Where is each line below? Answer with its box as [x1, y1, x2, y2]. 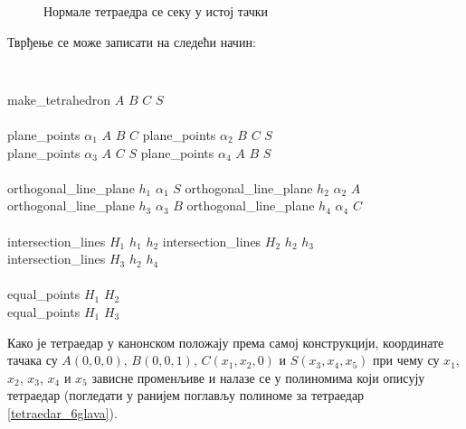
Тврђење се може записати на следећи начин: [7, 32, 256, 51]
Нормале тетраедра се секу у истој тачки [43, 2, 268, 20]
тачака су [7, 350, 58, 369]
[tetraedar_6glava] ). [7, 403, 118, 422]
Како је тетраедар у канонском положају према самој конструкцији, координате [7, 332, 444, 351]
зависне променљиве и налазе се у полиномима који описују [91, 368, 425, 387]
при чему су [372, 350, 440, 369]
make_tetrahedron [7, 89, 111, 108]
